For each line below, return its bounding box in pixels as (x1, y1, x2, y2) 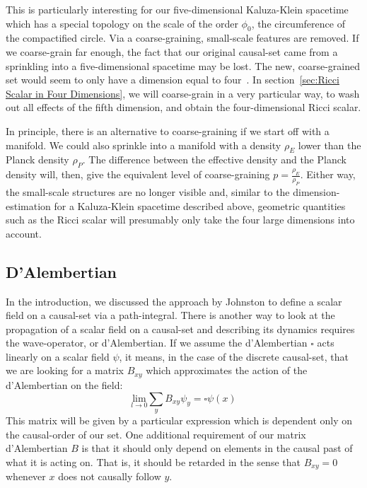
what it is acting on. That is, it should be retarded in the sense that (6, 454, 301, 469)
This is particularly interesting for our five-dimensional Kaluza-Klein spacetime (6, 2, 349, 16)
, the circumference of (251, 16, 345, 30)
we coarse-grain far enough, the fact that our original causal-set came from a (6, 44, 338, 59)
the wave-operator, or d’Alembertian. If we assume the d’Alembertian (6, 335, 308, 350)
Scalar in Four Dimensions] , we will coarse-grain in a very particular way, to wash (6, 86, 360, 100)
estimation (6, 198, 51, 213)
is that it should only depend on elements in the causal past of (81, 441, 353, 455)
